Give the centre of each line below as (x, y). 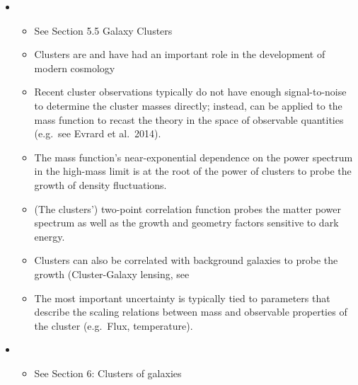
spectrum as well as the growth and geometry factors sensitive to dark (186, 223)
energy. (50, 236)
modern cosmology (75, 68)
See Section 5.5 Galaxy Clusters (103, 30)
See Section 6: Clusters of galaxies (108, 373)
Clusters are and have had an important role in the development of (180, 54)
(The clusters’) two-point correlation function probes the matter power (187, 208)
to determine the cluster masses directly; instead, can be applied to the (188, 105)
